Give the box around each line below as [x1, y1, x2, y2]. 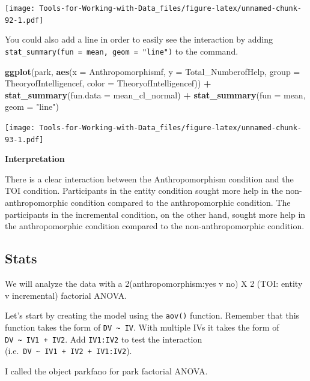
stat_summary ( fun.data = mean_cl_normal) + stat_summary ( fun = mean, [5, 88, 306, 101]
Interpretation [5, 152, 65, 165]
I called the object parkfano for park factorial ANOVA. [5, 364, 208, 377]
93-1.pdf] [5, 135, 44, 144]
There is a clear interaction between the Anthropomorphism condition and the [5, 172, 294, 185]
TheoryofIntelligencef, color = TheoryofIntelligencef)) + [5, 77, 211, 89]
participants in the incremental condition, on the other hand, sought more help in [5, 208, 306, 220]
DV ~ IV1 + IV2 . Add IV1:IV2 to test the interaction [5, 332, 202, 345]
